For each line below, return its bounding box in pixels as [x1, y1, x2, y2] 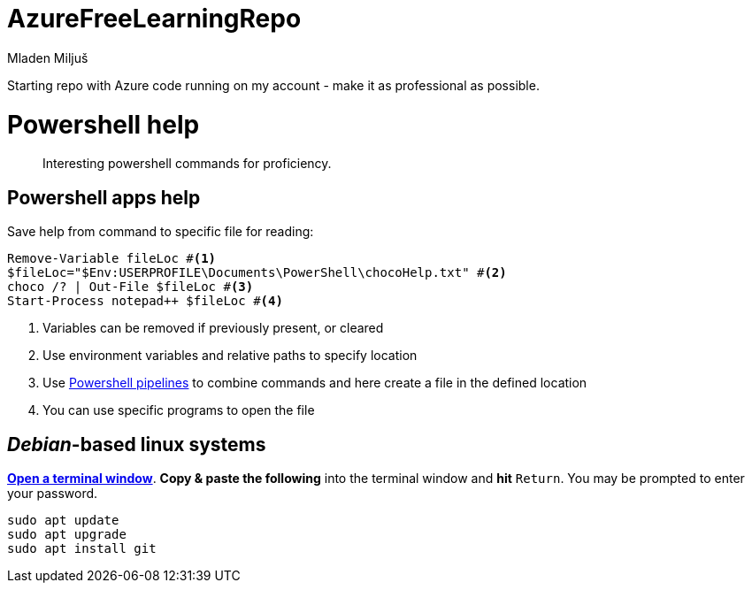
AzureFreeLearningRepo [7, 4, 302, 34]
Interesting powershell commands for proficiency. [42, 156, 332, 172]
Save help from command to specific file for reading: [7, 224, 314, 240]
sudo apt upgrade [7, 526, 127, 541]
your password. [7, 485, 98, 501]
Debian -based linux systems [7, 433, 266, 456]
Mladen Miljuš [7, 50, 88, 65]
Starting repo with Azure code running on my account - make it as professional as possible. [7, 77, 540, 93]
